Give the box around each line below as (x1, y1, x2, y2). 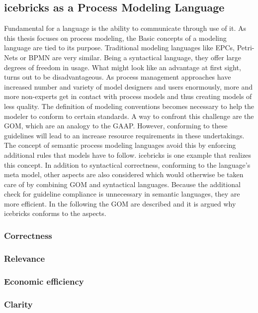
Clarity (4, 298, 33, 310)
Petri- (237, 42, 255, 53)
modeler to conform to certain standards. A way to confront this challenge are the (4, 110, 254, 121)
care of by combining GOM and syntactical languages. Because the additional (4, 179, 241, 189)
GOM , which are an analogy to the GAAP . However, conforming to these (4, 120, 228, 131)
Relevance (4, 252, 45, 264)
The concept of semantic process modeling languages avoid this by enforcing (4, 140, 236, 150)
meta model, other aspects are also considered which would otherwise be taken (4, 169, 244, 180)
